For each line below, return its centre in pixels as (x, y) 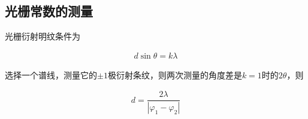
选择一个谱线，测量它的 (51, 74)
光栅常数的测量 (49, 11)
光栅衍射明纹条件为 (43, 36)
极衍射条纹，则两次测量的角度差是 (175, 74)
